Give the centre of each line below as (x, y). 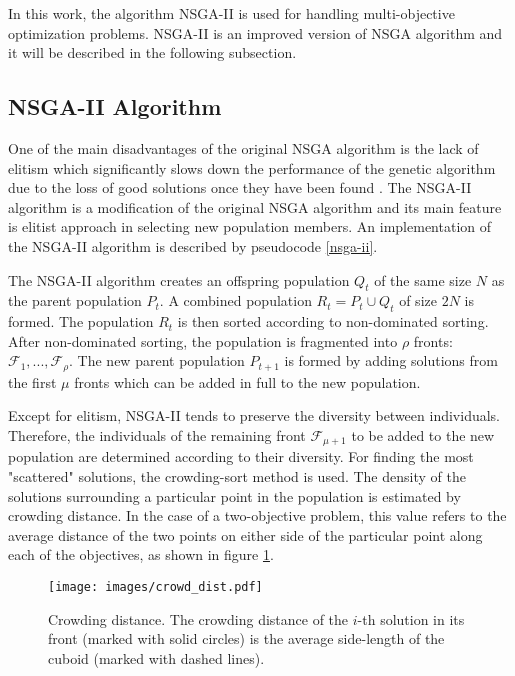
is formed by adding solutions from (391, 360)
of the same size (423, 279)
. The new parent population (157, 360)
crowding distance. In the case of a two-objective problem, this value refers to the (257, 515)
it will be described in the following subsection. (152, 52)
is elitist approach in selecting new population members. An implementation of (249, 226)
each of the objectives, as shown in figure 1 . (141, 554)
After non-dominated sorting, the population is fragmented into (203, 340)
